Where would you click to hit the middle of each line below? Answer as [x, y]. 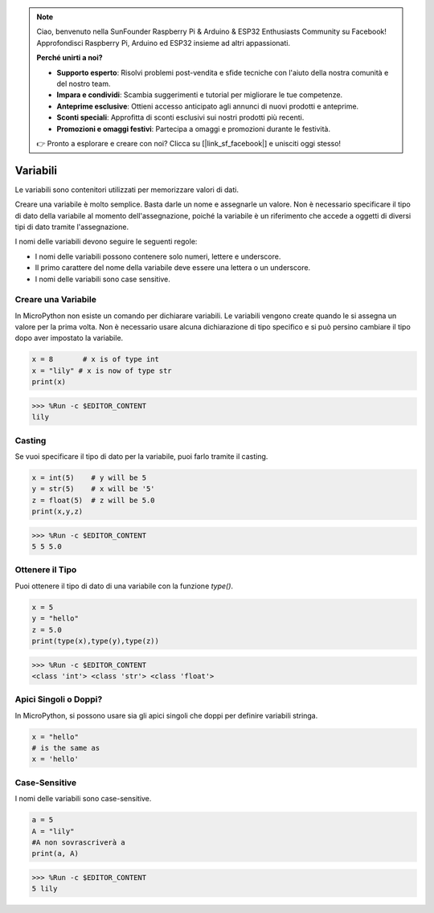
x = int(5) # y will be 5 [89, 477]
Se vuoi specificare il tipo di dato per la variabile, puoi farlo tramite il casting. [141, 456]
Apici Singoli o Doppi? [59, 699]
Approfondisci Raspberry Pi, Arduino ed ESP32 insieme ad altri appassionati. [164, 43]
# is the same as [66, 748]
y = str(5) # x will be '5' [94, 489]
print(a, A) [55, 854]
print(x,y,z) [57, 512]
